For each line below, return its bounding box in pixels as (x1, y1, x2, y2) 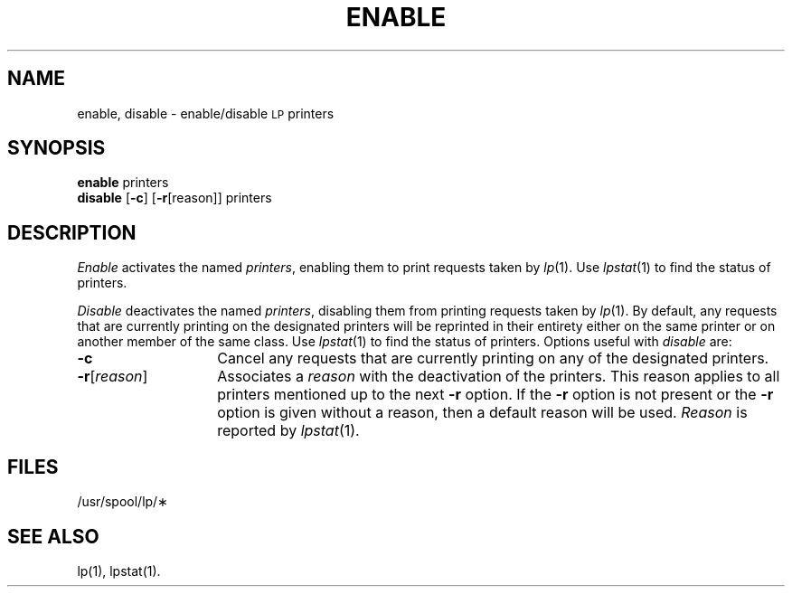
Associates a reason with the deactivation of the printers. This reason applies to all (217, 367, 780, 386)
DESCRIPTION (7, 221, 137, 244)
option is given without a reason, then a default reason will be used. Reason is (217, 403, 748, 422)
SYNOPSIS (7, 137, 106, 160)
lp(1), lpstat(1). (77, 562, 161, 579)
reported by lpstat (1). (217, 421, 360, 440)
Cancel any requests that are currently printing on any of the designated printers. (217, 349, 769, 368)
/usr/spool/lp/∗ (77, 494, 168, 510)
